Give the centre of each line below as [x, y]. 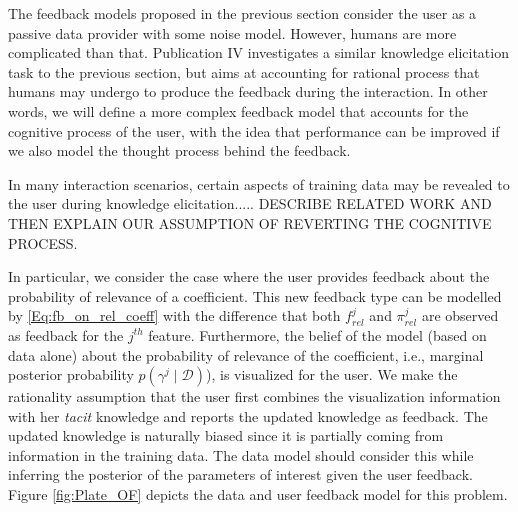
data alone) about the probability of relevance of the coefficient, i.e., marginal [246, 354]
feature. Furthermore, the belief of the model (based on [317, 334]
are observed [460, 315]
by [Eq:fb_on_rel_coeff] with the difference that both [174, 315]
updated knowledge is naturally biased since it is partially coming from [226, 435]
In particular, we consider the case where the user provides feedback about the [249, 276]
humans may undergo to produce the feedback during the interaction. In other [248, 91]
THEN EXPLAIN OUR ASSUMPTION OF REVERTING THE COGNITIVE [250, 222]
